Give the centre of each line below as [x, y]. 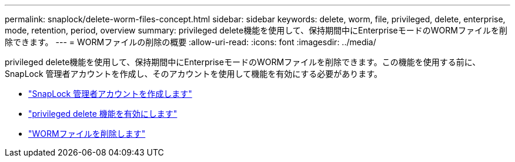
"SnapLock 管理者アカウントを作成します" [110, 94]
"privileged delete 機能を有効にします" [103, 114]
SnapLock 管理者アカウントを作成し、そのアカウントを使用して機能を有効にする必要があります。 [193, 74]
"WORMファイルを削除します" [87, 134]
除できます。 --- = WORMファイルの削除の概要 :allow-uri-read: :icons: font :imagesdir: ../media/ [190, 42]
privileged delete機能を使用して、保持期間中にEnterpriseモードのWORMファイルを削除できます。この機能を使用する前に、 [243, 62]
